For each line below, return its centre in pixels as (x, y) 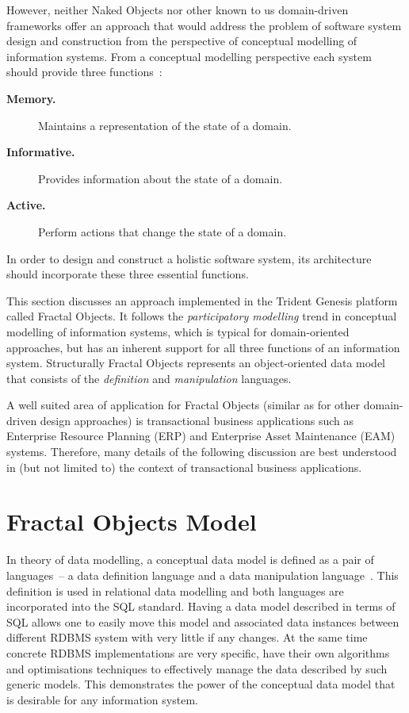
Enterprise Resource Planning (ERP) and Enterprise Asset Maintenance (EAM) (201, 436)
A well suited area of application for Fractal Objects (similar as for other (183, 405)
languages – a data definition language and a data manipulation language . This (203, 575)
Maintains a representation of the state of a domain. (165, 125)
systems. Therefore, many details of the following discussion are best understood (202, 452)
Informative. (41, 152)
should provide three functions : (84, 72)
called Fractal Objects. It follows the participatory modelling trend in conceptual (202, 316)
